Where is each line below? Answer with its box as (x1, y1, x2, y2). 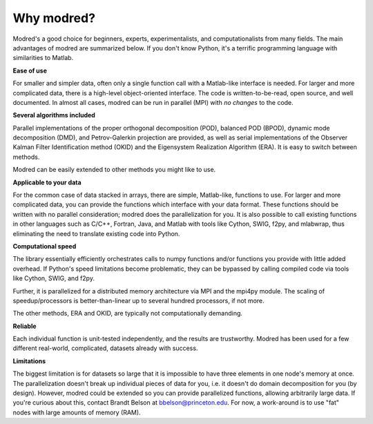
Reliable (12, 322, 37, 330)
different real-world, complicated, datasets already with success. (12, 344, 198, 352)
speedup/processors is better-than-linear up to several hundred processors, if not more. (12, 296, 265, 305)
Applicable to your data (12, 178, 82, 186)
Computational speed (12, 242, 77, 250)
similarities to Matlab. (12, 54, 74, 62)
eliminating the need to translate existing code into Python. (12, 229, 180, 238)
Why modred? (12, 10, 96, 26)
